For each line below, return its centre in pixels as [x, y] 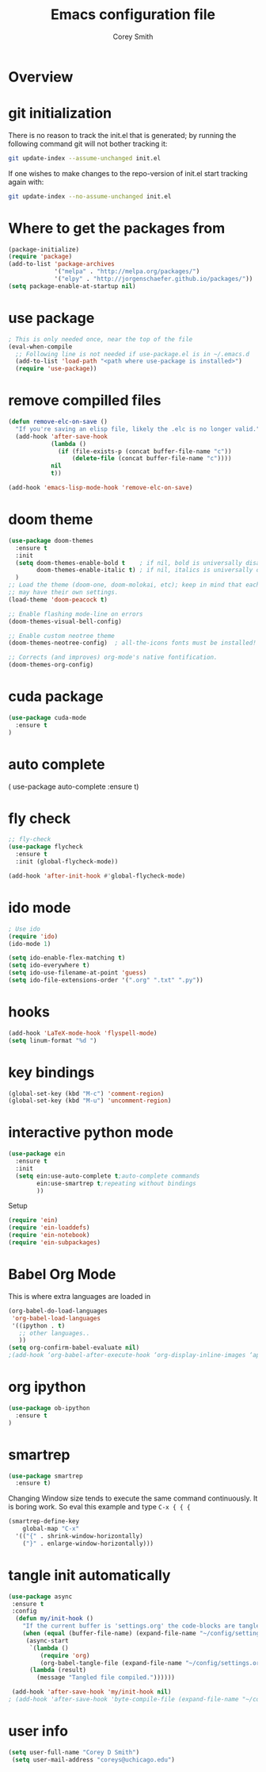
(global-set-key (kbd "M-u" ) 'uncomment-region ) [90, 1101]
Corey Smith [133, 37]
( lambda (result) [58, 1670]
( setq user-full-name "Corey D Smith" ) [74, 1752]
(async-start [47, 1640]
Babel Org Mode [62, 1274]
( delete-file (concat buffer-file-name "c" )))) [152, 459]
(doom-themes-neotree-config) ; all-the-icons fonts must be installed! [133, 643]
